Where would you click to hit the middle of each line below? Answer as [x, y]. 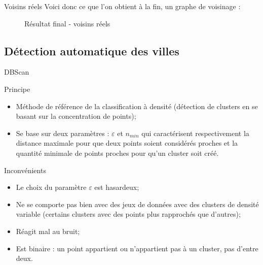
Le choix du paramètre [51, 187]
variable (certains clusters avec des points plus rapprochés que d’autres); [128, 214]
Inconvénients [25, 170]
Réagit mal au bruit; [48, 231]
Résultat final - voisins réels [67, 23]
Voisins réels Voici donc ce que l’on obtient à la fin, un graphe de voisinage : [122, 6]
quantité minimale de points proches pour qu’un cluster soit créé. [117, 153]
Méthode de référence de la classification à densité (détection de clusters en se [137, 106]
